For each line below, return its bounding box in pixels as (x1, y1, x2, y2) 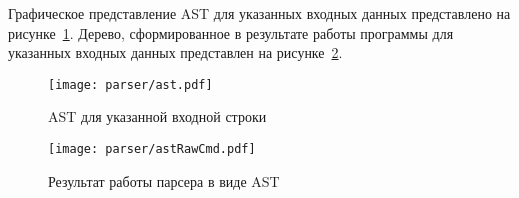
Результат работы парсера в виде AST (48, 170, 280, 191)
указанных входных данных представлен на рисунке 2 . (8, 42, 343, 63)
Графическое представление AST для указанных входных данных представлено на (8, 3, 511, 23)
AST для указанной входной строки (48, 106, 267, 127)
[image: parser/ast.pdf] (48, 77, 213, 92)
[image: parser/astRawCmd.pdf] (48, 142, 256, 157)
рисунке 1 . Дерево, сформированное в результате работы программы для (8, 22, 454, 43)
